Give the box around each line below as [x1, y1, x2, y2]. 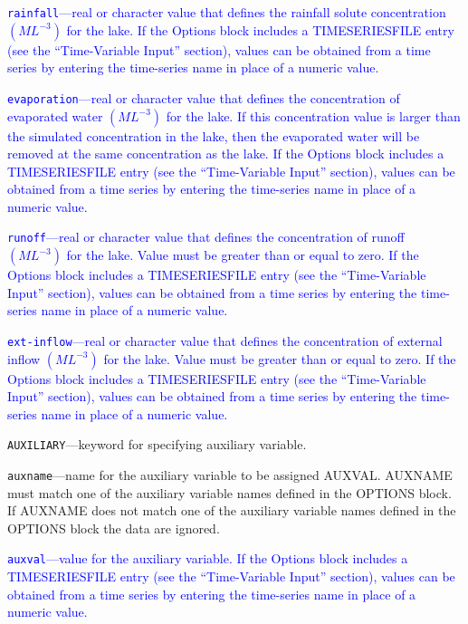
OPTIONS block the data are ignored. [7, 518, 220, 537]
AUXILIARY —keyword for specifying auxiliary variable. [7, 435, 307, 454]
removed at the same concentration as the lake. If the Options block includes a [7, 144, 444, 163]
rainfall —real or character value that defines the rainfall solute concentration [7, 3, 446, 21]
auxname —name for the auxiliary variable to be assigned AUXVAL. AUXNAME [7, 466, 453, 484]
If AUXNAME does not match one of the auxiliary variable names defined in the [7, 501, 456, 520]
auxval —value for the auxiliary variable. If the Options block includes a [7, 549, 408, 568]
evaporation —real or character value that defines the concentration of [7, 88, 400, 107]
